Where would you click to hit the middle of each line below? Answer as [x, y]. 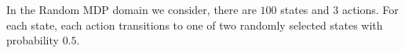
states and [305, 9]
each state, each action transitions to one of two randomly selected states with [195, 25]
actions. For [370, 9]
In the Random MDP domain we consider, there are [131, 9]
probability [33, 40]
